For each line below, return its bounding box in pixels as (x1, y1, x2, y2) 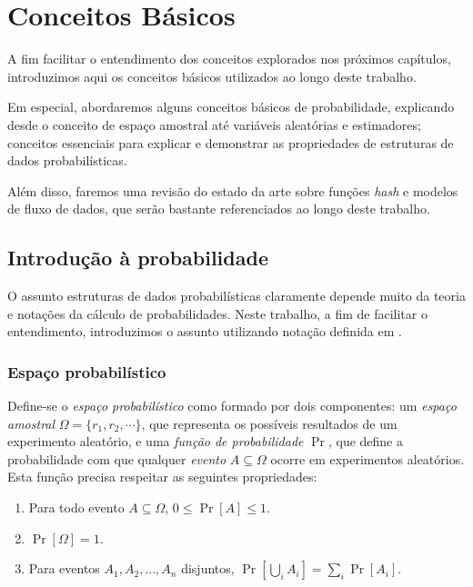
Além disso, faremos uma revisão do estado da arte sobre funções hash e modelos (7, 181, 458, 200)
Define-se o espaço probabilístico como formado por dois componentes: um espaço (7, 396, 457, 415)
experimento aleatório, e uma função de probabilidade (7, 432, 304, 451)
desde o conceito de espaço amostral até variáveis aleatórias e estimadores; (7, 114, 421, 134)
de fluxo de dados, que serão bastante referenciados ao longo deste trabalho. (7, 199, 430, 218)
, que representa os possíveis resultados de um (141, 413, 398, 433)
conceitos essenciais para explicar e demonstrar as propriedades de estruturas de (7, 133, 454, 152)
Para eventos (28, 559, 100, 578)
